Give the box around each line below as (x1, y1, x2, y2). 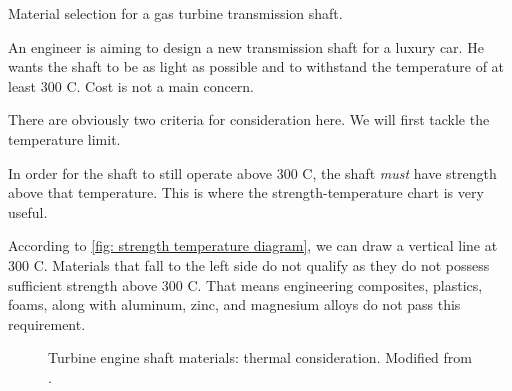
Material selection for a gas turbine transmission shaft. (8, 3, 343, 23)
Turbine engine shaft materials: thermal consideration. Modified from (48, 347, 472, 368)
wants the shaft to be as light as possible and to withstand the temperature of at (8, 56, 505, 77)
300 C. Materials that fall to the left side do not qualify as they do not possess (8, 254, 490, 275)
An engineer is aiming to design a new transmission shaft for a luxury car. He (8, 36, 484, 57)
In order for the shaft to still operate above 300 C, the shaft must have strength (8, 162, 497, 183)
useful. (8, 201, 48, 222)
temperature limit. (8, 128, 121, 149)
